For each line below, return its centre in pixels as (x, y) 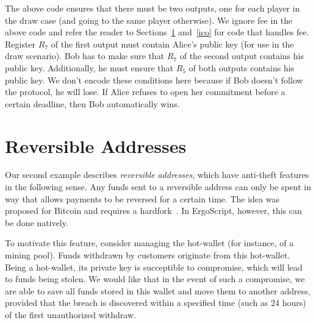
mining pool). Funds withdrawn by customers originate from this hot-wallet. (147, 255)
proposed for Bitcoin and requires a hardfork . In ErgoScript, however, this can (153, 211)
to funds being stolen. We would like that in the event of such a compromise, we (155, 279)
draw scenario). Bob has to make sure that (85, 56)
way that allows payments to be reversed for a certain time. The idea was (142, 198)
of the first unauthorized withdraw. (70, 314)
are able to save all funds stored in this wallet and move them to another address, (158, 290)
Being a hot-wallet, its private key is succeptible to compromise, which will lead (154, 267)
